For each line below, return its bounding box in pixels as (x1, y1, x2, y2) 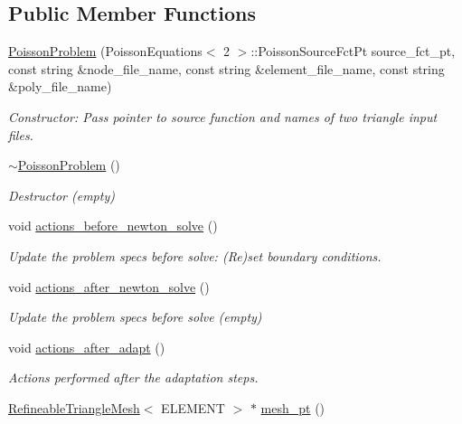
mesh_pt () (260, 398, 325, 417)
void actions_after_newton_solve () (8, 277, 210, 296)
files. (8, 125, 33, 144)
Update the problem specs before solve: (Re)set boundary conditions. (8, 246, 382, 265)
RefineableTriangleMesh (8, 398, 140, 417)
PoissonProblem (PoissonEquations (8, 42, 203, 61)
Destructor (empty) (8, 185, 115, 204)
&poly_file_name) (8, 77, 112, 96)
